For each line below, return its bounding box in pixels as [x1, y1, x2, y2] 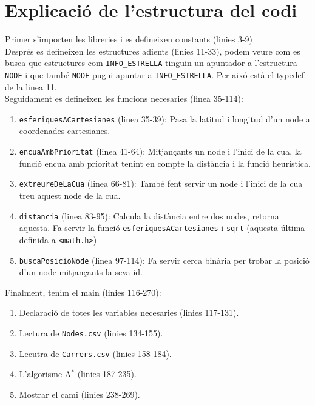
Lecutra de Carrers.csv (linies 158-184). [19, 347, 172, 360]
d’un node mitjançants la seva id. [19, 266, 143, 278]
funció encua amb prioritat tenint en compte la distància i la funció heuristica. [19, 156, 311, 169]
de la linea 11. [5, 80, 57, 93]
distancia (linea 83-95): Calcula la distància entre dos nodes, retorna [19, 209, 279, 222]
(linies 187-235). [77, 367, 137, 380]
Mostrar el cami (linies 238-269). [19, 387, 140, 400]
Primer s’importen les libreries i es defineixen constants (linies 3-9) [5, 33, 253, 45]
